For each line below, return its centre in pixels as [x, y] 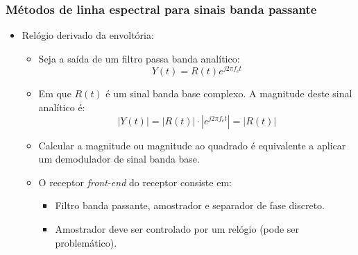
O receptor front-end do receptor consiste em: [135, 182]
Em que [55, 93]
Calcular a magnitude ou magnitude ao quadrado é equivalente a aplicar [192, 145]
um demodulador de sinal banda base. [119, 159]
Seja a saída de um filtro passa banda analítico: [139, 58]
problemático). [86, 242]
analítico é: [62, 107]
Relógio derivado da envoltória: [88, 35]
